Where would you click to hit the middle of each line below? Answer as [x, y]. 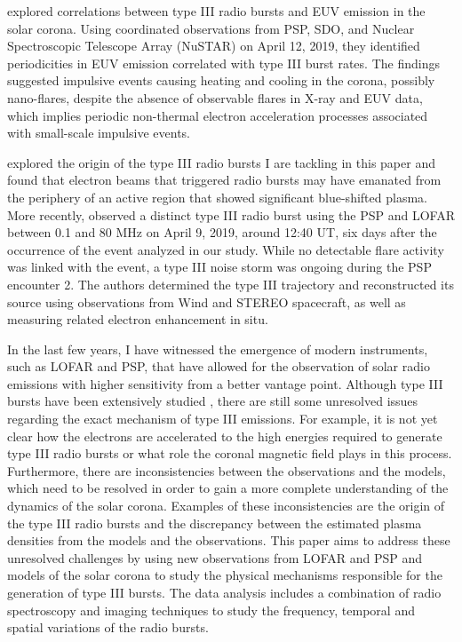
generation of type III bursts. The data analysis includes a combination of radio [224, 592]
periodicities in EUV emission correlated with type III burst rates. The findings [223, 63]
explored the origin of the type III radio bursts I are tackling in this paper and [221, 162]
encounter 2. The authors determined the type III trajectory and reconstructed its [231, 284]
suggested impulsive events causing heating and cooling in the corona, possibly [221, 80]
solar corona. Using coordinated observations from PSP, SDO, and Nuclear [211, 28]
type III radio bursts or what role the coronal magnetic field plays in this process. [230, 453]
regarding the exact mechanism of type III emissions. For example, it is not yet [223, 419]
